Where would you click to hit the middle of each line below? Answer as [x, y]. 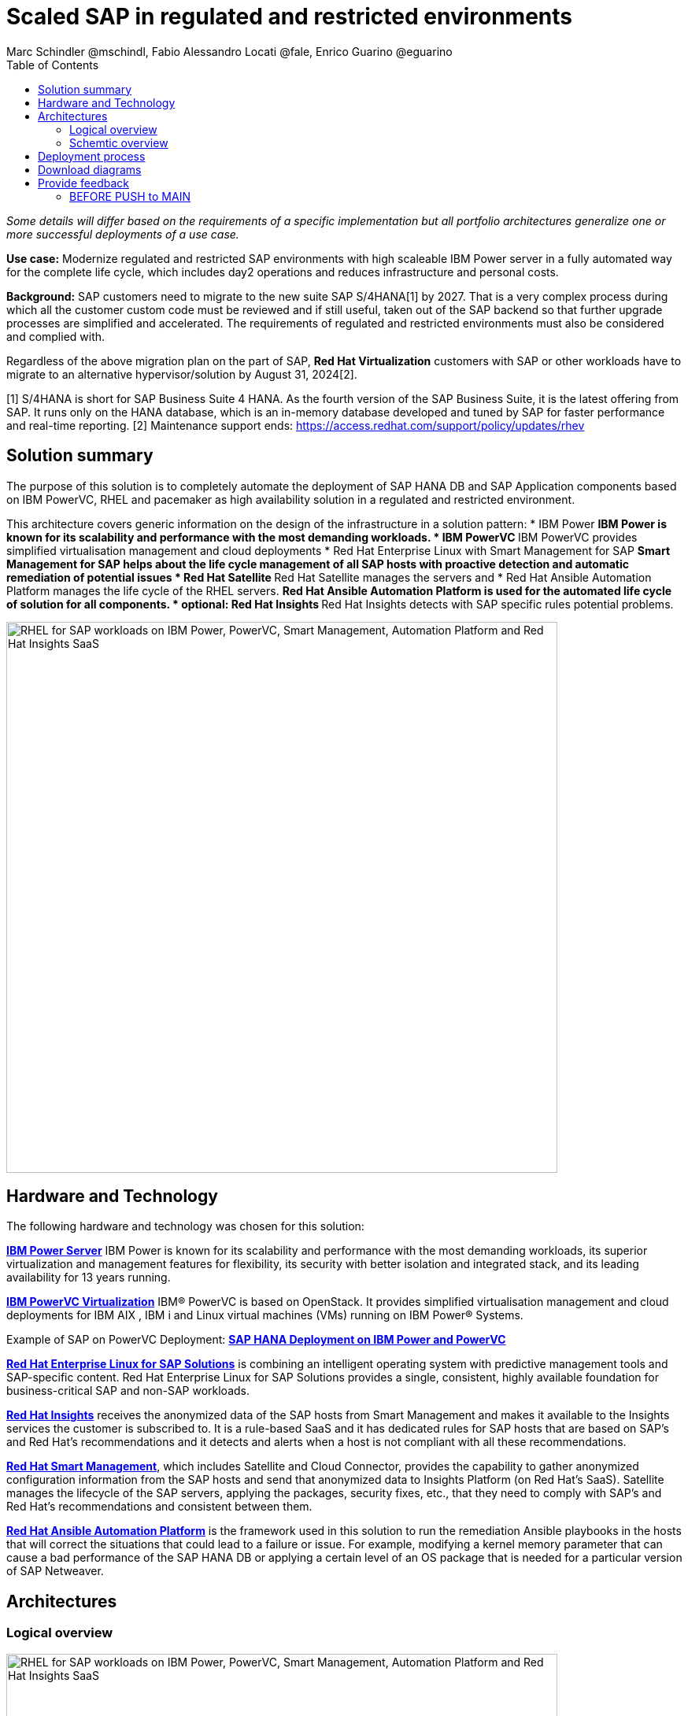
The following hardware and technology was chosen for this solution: [185, 1226]
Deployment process [92, 156]
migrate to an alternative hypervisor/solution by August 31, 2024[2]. [182, 374]
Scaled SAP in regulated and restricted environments [289, 17]
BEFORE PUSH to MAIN [130, 196]
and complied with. [56, 336]
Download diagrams [90, 169]
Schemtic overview [119, 142]
